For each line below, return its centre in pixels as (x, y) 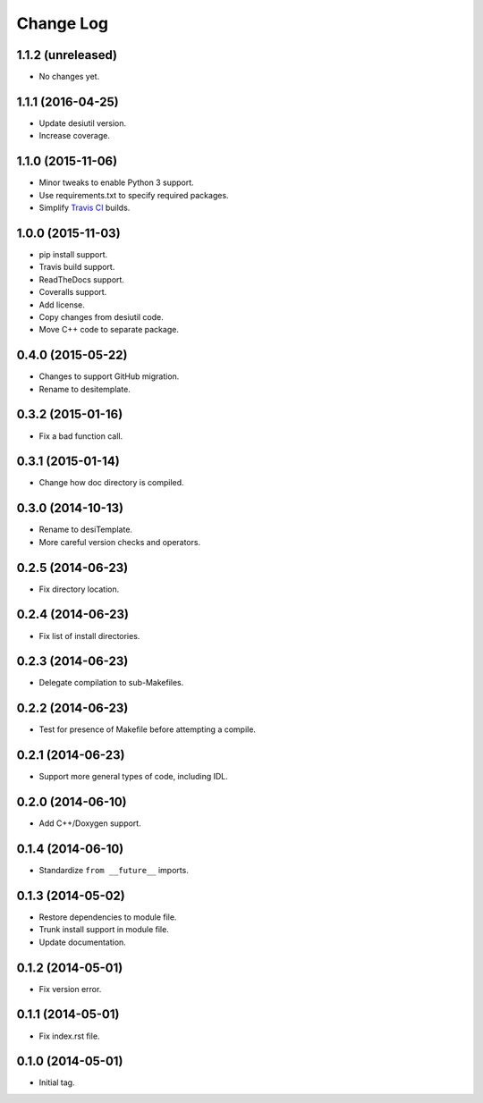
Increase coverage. (75, 136)
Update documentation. (83, 942)
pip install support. (73, 254)
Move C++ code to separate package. (109, 330)
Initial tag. (57, 1082)
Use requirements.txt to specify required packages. (134, 195)
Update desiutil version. (83, 123)
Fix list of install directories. (89, 636)
